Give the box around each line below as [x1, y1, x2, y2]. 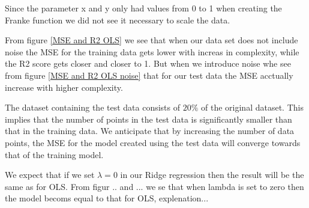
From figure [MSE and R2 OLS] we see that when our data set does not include [5, 34, 298, 46]
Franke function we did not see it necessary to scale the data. [5, 13, 230, 26]
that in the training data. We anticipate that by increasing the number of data [5, 124, 295, 137]
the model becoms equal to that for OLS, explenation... [5, 192, 209, 204]
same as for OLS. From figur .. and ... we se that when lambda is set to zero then [5, 180, 304, 192]
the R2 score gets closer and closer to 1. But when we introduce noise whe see [5, 57, 291, 70]
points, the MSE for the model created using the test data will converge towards [5, 136, 301, 148]
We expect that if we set [5, 168, 95, 181]
